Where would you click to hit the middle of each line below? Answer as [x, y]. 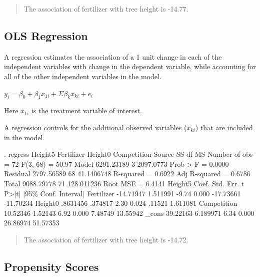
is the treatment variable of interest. [86, 110]
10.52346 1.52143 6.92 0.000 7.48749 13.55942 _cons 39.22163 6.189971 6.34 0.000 [129, 213]
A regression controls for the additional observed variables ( [95, 127]
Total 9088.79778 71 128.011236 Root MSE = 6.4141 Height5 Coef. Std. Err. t [124, 183]
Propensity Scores [51, 266]
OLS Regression [46, 35]
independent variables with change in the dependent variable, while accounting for [130, 66]
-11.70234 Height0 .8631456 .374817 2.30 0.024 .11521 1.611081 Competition [121, 203]
